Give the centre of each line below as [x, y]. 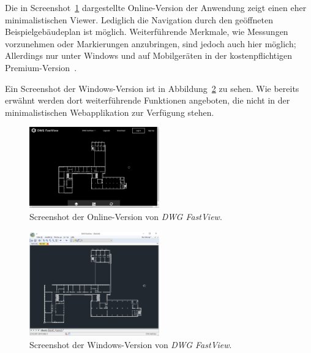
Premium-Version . [41, 67]
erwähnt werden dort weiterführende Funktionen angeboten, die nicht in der [148, 100]
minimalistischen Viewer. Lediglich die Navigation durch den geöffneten [139, 19]
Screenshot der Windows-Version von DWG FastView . [131, 344]
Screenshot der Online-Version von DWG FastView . [126, 217]
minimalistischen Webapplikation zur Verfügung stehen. [110, 112]
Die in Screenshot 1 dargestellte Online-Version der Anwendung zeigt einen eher [156, 7]
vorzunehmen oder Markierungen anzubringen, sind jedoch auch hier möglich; [151, 43]
